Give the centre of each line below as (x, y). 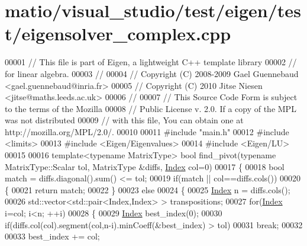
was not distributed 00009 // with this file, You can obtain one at (124, 120)
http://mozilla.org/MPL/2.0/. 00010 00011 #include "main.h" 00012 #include (147, 131)
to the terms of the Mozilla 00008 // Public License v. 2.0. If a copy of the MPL (151, 108)
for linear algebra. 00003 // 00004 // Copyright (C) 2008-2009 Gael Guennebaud (152, 73)
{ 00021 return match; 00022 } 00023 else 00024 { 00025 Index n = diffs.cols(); (148, 189)
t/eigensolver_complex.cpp (118, 33)
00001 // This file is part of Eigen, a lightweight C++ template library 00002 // (151, 62)
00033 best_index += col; (52, 236)
